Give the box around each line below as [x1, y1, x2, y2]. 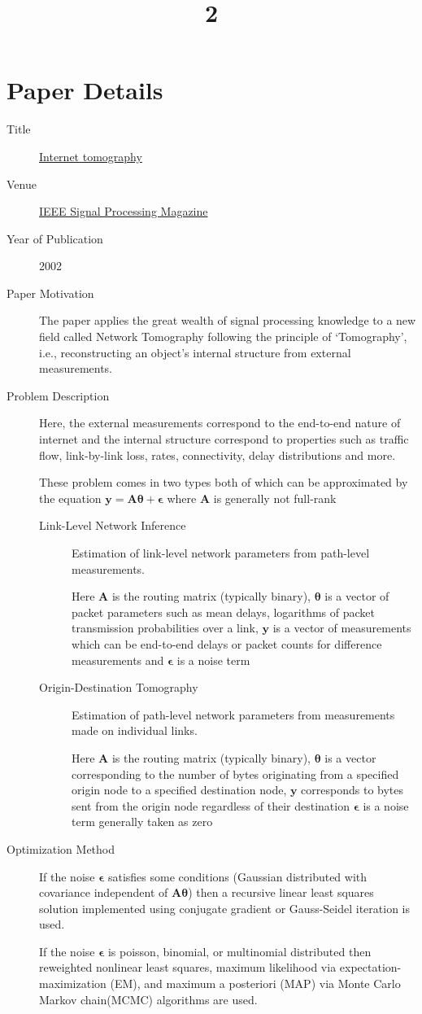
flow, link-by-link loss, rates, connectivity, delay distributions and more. [39, 446, 396, 463]
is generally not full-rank [213, 489, 337, 506]
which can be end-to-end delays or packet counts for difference [72, 635, 382, 652]
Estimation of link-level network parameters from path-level [72, 544, 370, 561]
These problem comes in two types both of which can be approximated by [39, 474, 408, 491]
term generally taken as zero [72, 813, 213, 830]
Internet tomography [39, 147, 142, 164]
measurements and [72, 651, 164, 668]
